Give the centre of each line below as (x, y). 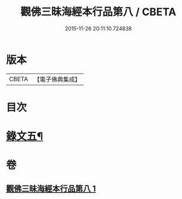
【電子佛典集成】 (57, 79)
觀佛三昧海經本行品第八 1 (51, 188)
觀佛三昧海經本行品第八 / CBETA (98, 12)
